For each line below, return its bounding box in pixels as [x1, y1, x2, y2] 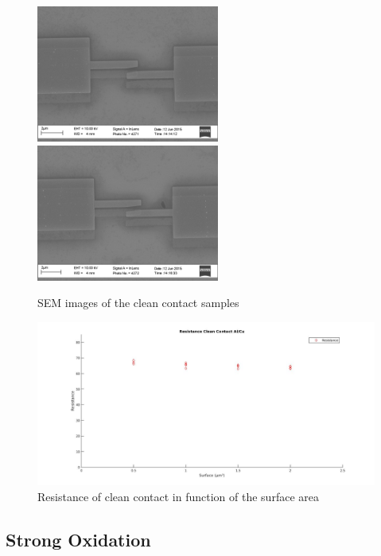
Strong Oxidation [6, 527, 151, 551]
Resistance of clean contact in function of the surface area [37, 488, 319, 504]
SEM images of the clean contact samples [37, 294, 239, 311]
